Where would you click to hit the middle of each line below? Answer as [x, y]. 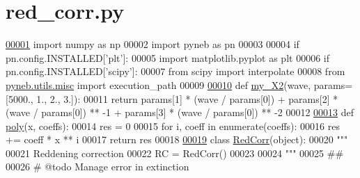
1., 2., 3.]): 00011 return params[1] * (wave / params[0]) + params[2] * [187, 98]
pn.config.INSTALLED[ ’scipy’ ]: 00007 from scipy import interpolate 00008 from [175, 71]
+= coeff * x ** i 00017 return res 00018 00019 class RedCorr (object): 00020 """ [177, 139]
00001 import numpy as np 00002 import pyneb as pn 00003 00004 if [152, 44]
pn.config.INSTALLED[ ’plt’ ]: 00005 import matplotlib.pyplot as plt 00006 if [167, 57]
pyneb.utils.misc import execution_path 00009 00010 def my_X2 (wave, [158, 84]
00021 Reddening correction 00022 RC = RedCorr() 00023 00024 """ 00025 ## [175, 153]
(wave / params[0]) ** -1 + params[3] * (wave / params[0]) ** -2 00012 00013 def [180, 112]
